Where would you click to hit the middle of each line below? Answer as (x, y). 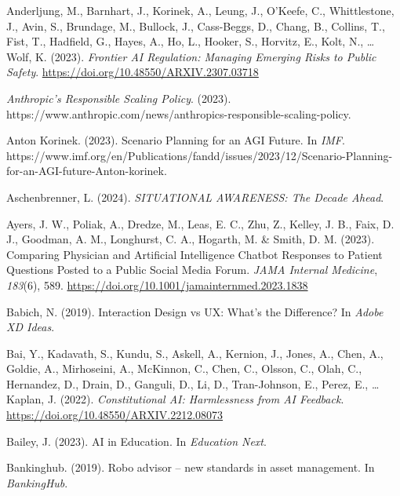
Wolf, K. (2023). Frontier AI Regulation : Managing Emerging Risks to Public (191, 56)
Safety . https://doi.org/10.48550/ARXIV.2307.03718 (133, 72)
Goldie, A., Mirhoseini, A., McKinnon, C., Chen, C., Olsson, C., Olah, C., (184, 368)
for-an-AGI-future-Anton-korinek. (87, 171)
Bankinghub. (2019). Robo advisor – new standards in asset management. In (191, 467)
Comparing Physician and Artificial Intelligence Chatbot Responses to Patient (195, 254)
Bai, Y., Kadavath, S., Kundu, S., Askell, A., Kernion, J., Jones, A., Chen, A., (195, 353)
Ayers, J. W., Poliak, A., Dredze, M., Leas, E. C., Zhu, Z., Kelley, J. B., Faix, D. (200, 223)
